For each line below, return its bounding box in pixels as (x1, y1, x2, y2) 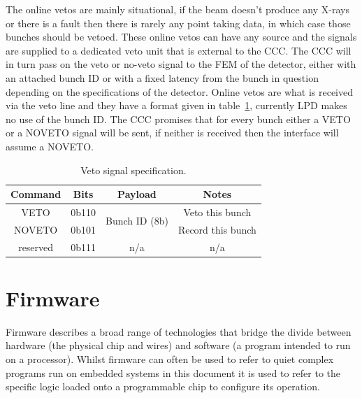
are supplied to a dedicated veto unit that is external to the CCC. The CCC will (6, 43, 352, 57)
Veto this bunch (183, 204, 252, 219)
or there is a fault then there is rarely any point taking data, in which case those (6, 15, 351, 30)
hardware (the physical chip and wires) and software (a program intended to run (6, 338, 351, 353)
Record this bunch (178, 222, 256, 236)
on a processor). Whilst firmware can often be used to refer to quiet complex (6, 352, 334, 367)
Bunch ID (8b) (106, 213, 168, 228)
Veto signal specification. (80, 162, 187, 177)
